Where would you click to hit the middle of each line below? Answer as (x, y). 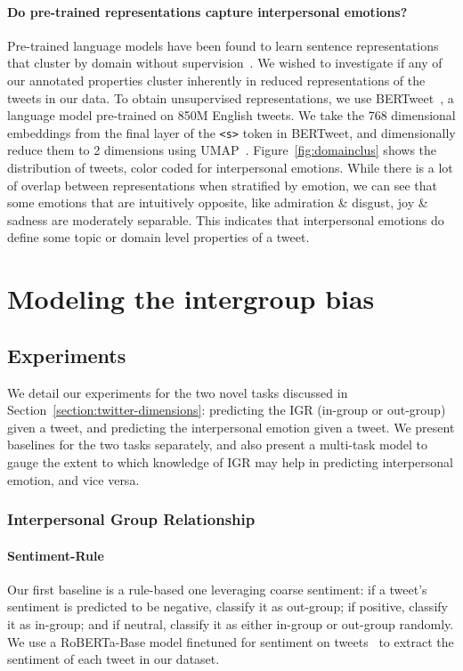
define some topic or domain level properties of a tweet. (158, 237)
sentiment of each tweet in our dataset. (114, 659)
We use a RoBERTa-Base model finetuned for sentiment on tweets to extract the (231, 641)
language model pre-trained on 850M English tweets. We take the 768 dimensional (231, 115)
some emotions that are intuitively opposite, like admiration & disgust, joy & (218, 202)
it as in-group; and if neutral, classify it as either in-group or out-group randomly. (231, 623)
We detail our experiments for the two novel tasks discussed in (178, 392)
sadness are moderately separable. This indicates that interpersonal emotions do (226, 219)
